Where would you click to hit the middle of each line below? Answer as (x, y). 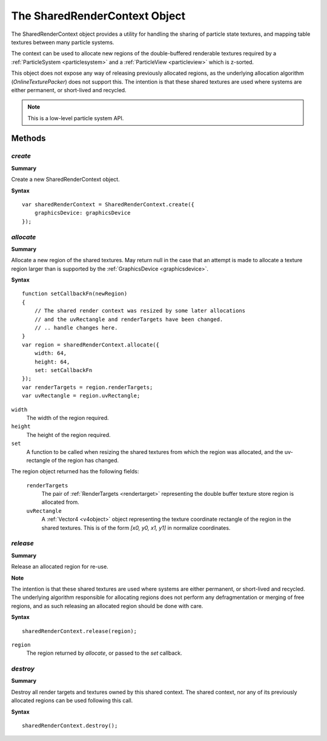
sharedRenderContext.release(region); (80, 631)
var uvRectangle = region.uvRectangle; (81, 396)
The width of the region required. (68, 418)
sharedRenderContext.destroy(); (70, 726)
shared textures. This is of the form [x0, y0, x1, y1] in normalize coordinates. (136, 527)
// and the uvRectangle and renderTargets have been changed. (129, 319)
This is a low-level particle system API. (76, 118)
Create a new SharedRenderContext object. (66, 180)
